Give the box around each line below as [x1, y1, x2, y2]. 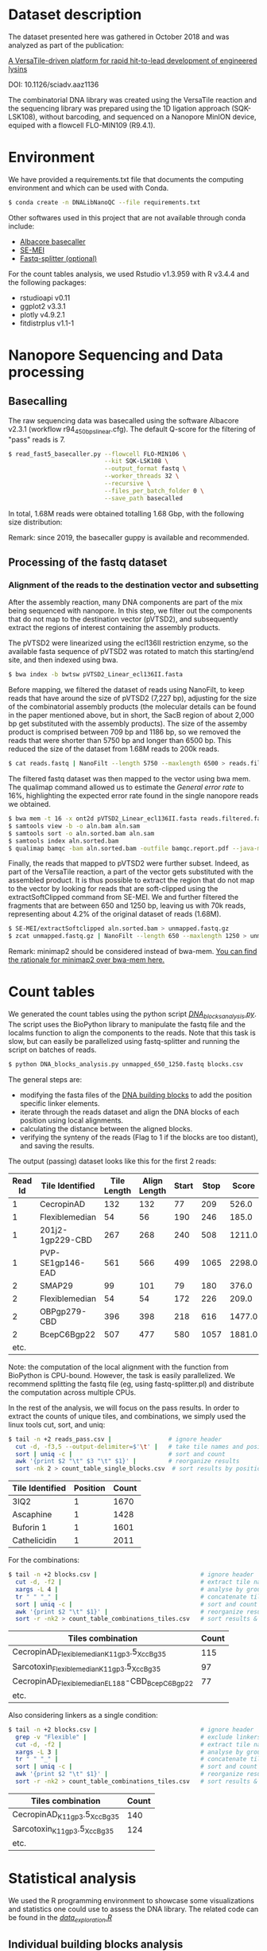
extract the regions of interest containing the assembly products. [8, 623, 221, 633]
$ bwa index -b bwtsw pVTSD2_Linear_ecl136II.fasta [8, 671, 183, 679]
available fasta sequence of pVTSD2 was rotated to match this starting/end [8, 647, 254, 656]
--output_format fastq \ [104, 465, 187, 473]
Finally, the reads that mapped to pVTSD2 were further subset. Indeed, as [8, 859, 250, 868]
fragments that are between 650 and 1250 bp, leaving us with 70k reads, [8, 901, 246, 910]
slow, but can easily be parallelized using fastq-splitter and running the [8, 1036, 240, 1046]
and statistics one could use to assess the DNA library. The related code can [8, 1904, 259, 1914]
